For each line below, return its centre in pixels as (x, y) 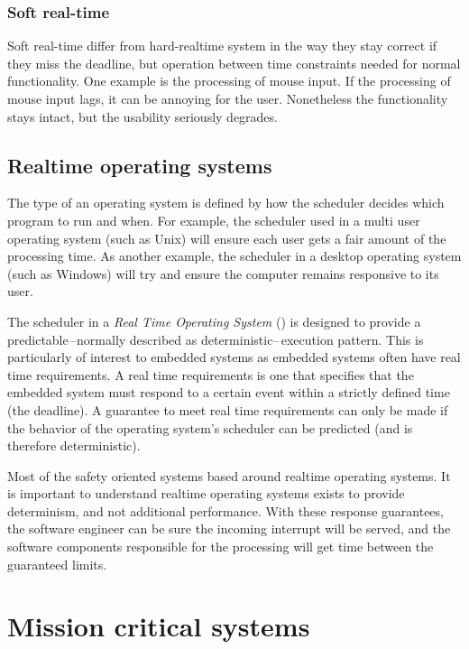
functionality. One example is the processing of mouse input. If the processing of (229, 81)
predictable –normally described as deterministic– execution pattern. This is (216, 339)
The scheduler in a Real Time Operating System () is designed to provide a (214, 321)
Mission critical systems (159, 626)
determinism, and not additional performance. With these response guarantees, (225, 510)
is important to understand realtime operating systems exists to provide (206, 493)
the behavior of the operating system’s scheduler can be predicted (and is (210, 427)
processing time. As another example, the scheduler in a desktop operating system (234, 256)
